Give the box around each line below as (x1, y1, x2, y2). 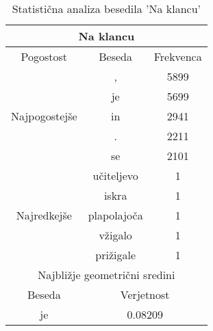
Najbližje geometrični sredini (38, 267, 175, 282)
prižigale (95, 247, 136, 263)
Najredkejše (16, 207, 72, 223)
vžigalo (99, 227, 132, 243)
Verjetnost (120, 287, 170, 302)
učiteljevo (92, 168, 138, 183)
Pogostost (21, 49, 68, 64)
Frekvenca (153, 49, 202, 64)
